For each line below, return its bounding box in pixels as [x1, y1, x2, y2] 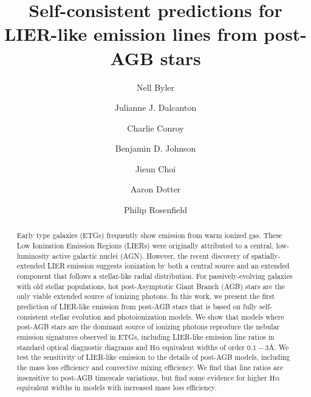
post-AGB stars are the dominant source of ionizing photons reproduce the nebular [16, 321, 280, 332]
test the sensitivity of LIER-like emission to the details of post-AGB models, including [16, 352, 290, 362]
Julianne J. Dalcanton [114, 101, 197, 114]
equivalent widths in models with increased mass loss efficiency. [16, 382, 217, 393]
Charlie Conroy [127, 121, 184, 134]
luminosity [16, 250, 50, 261]
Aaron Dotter [130, 183, 181, 195]
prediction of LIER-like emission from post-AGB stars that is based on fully [16, 301, 258, 312]
